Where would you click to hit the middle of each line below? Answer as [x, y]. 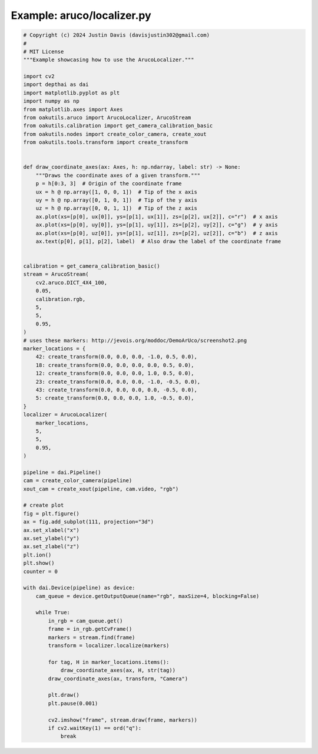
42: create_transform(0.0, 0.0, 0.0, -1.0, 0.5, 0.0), [116, 357]
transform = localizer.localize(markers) [109, 646]
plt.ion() [37, 555]
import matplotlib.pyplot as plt [72, 93]
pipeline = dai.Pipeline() [62, 472]
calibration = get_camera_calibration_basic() [92, 266]
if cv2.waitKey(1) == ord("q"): [95, 728]
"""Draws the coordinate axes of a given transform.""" [118, 175]
